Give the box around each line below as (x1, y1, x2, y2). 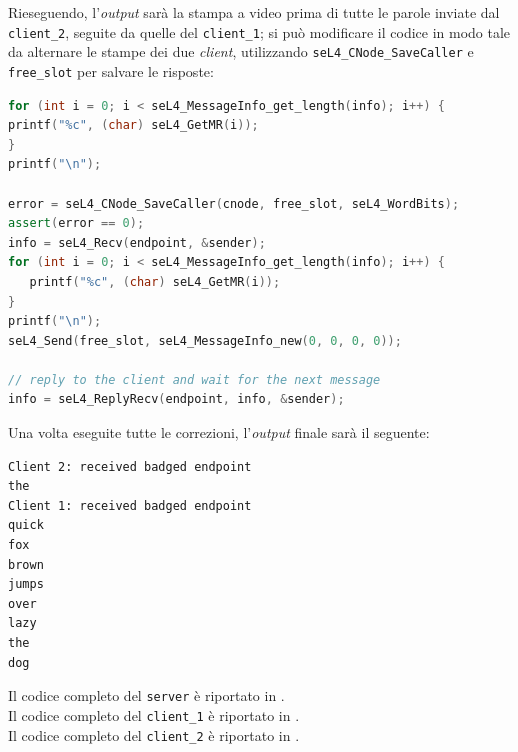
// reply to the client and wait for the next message (8, 372, 381, 387)
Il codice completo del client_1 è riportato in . (8, 704, 300, 725)
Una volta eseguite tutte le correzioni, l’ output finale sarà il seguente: (8, 422, 430, 443)
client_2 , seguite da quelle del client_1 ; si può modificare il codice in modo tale (8, 21, 511, 42)
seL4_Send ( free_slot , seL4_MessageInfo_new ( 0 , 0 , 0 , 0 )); (8, 333, 402, 348)
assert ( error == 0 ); (8, 216, 145, 231)
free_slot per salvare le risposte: (8, 60, 214, 81)
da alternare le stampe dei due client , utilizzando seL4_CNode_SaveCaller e (8, 41, 474, 62)
